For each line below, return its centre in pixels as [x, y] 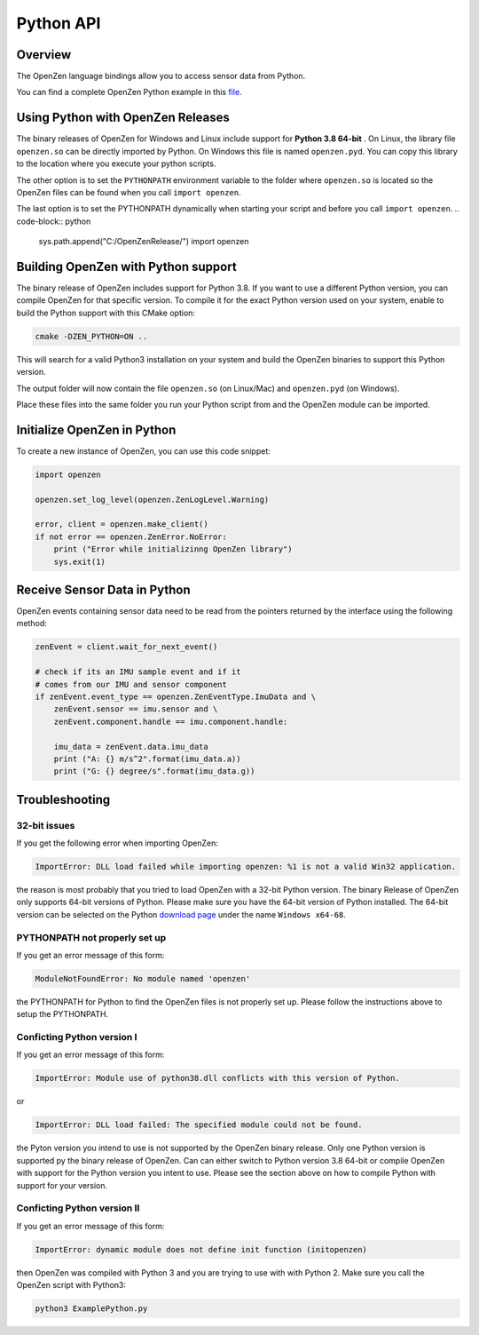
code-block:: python [54, 221]
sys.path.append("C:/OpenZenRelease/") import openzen [144, 242]
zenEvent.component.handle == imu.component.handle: [171, 721]
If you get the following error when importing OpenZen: [118, 843]
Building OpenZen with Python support [126, 266]
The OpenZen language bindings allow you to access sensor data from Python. [161, 76]
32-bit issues [46, 825]
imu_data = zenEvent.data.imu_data [131, 747]
